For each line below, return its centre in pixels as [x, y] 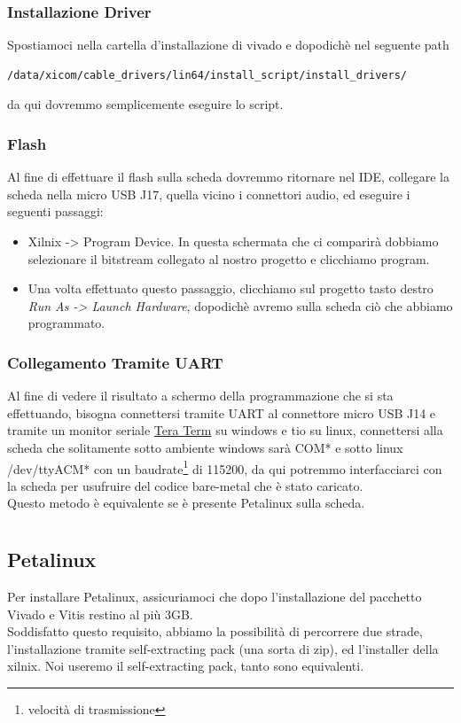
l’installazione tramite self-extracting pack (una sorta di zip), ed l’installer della [223, 648]
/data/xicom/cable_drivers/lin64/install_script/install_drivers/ [207, 75]
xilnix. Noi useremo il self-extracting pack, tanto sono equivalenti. [186, 666]
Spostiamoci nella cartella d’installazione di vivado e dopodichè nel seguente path [228, 45]
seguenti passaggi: [55, 211]
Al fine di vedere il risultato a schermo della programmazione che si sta [200, 396]
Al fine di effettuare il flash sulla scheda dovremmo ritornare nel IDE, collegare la [228, 177]
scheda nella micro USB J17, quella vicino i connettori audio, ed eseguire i [209, 194]
